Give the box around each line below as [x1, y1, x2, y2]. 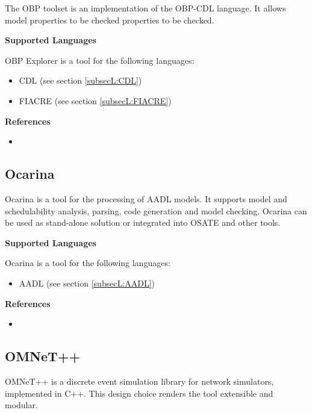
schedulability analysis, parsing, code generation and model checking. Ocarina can [5, 204, 307, 217]
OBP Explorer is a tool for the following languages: [5, 54, 195, 66]
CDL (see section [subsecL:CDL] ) [19, 74, 142, 87]
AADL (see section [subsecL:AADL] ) [19, 276, 155, 289]
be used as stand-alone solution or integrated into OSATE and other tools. [5, 216, 281, 229]
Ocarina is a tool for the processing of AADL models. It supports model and [5, 192, 287, 205]
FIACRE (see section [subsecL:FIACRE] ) [19, 94, 172, 107]
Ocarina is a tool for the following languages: [5, 256, 170, 269]
